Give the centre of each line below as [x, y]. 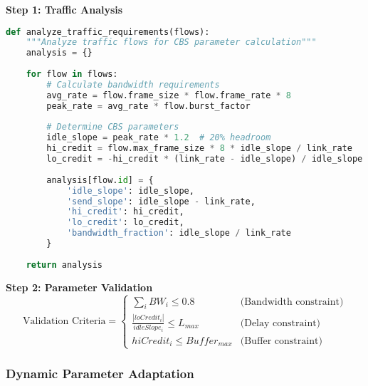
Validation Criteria [64, 322]
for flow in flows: [72, 74]
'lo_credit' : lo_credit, [125, 223]
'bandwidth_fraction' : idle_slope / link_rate [179, 233]
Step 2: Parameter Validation [79, 287]
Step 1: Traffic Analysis [64, 9]
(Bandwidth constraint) [292, 302]
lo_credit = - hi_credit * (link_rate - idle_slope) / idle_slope [205, 159]
